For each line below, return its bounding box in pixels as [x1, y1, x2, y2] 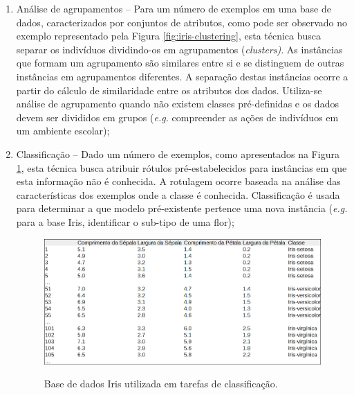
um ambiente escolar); [16, 123, 110, 138]
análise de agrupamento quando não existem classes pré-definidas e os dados [16, 96, 339, 111]
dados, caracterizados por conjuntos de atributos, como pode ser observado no [16, 15, 348, 29]
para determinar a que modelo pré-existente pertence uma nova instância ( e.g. [16, 201, 348, 216]
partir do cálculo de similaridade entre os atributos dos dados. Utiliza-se [16, 82, 322, 97]
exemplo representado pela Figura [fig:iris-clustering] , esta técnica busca [16, 28, 322, 43]
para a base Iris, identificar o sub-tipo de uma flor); [16, 214, 234, 229]
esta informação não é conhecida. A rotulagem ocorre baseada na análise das [16, 174, 341, 188]
